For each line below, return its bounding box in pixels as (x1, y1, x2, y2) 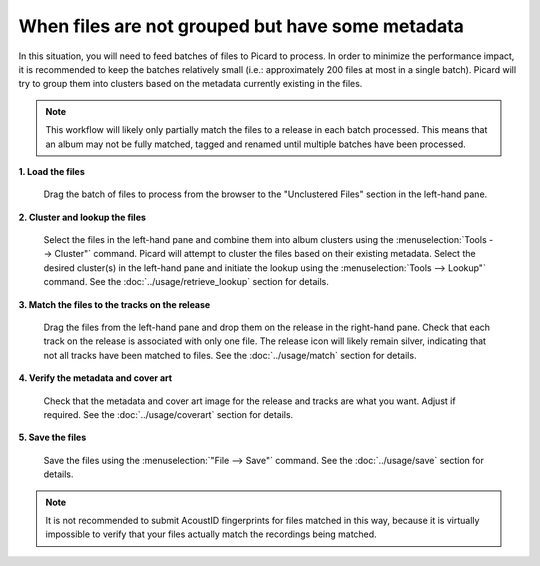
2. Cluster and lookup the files (18, 211, 147, 223)
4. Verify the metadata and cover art (18, 372, 173, 384)
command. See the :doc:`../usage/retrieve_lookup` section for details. (43, 276, 329, 288)
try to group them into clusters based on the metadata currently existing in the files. (18, 78, 363, 90)
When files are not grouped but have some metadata (18, 15, 465, 37)
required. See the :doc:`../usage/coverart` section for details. (43, 408, 294, 420)
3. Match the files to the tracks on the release (18, 298, 211, 310)
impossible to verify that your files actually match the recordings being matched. (45, 528, 377, 540)
